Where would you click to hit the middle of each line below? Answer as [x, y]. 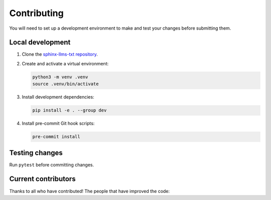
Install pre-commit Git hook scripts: [58, 124]
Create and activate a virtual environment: [65, 63]
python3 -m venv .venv [60, 77]
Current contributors [42, 179]
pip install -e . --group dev [70, 110]
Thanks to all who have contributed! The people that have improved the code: [90, 191]
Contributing [36, 13]
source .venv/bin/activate [65, 84]
